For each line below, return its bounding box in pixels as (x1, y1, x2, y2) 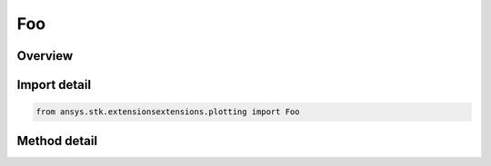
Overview (16, 48, 74, 63)
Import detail (16, 77, 91, 93)
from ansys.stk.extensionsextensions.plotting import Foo (35, 107, 300, 117)
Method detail (16, 132, 98, 149)
